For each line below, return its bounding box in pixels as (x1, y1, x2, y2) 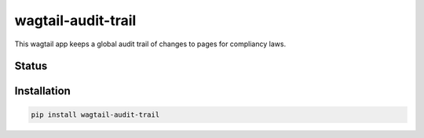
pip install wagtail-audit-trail (31, 110, 160, 119)
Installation (14, 85, 71, 98)
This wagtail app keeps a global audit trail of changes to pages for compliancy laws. (14, 39, 287, 49)
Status (14, 60, 48, 73)
